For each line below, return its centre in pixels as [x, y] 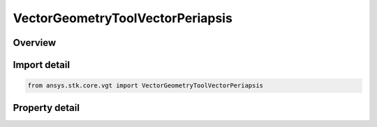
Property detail [46, 108]
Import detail [41, 65]
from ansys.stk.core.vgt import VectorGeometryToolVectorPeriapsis [146, 86]
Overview [35, 43]
